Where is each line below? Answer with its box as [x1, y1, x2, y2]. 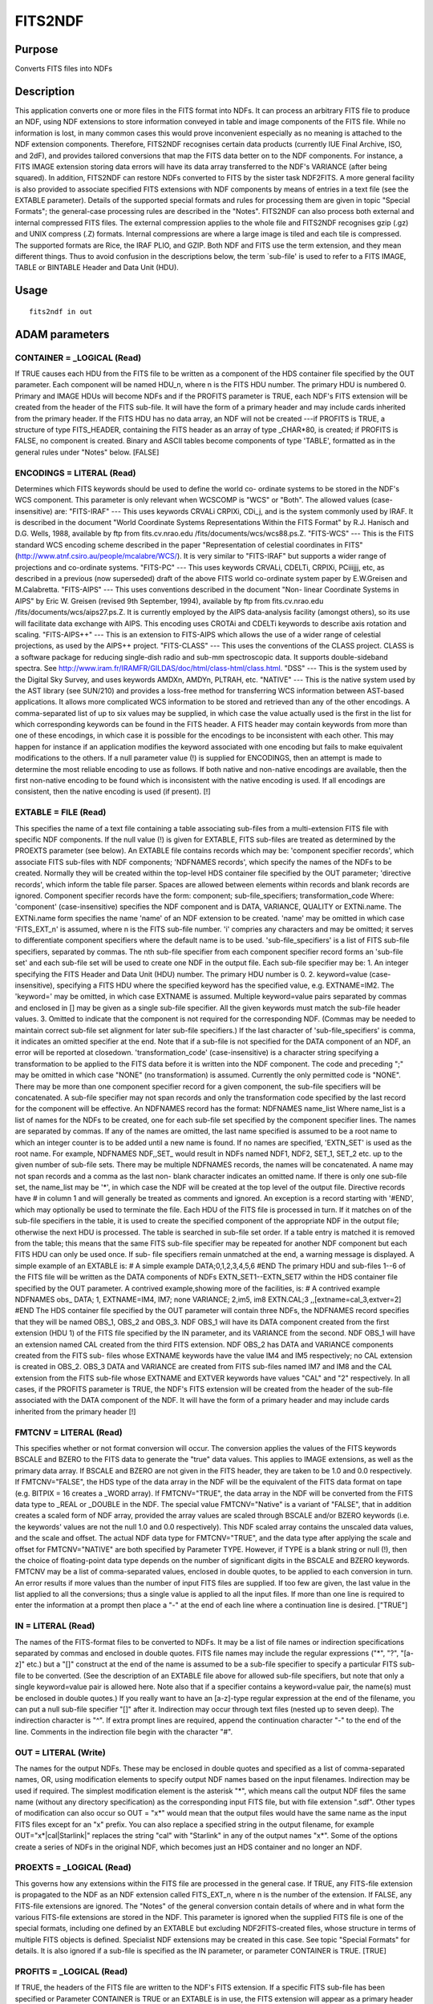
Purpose [14, 42, 59, 56]
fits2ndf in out [29, 307, 93, 316]
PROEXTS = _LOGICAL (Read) [14, 1862, 132, 1873]
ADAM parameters [14, 327, 110, 341]
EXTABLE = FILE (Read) [14, 806, 107, 818]
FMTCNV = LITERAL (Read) [14, 1427, 123, 1438]
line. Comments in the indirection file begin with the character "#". [14, 1727, 233, 1736]
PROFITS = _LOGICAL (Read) [14, 1966, 128, 1977]
